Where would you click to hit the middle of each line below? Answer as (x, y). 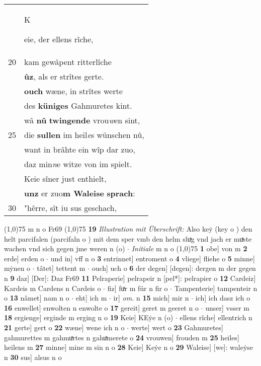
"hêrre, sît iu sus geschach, (71, 208)
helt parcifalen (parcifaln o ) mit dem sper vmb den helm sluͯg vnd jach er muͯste (128, 238)
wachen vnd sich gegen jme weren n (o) (65, 248)
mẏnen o (17, 268)
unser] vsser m (227, 307)
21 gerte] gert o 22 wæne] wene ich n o (64, 327)
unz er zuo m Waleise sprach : (80, 193)
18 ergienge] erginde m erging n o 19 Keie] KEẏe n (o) (89, 317)
